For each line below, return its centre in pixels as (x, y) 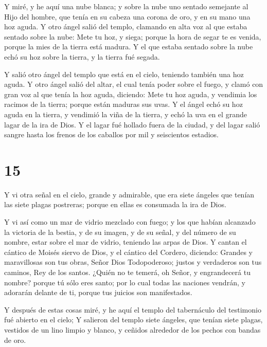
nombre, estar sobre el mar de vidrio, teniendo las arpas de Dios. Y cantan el (126, 242)
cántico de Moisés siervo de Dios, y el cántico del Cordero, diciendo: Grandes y (129, 252)
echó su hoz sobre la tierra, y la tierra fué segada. (82, 56)
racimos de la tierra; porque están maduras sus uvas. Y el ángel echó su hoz (123, 104)
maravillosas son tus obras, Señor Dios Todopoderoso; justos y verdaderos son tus (133, 262)
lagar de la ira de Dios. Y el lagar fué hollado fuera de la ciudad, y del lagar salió (132, 124)
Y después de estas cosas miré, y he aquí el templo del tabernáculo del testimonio (133, 309)
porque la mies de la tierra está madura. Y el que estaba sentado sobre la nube (129, 47)
